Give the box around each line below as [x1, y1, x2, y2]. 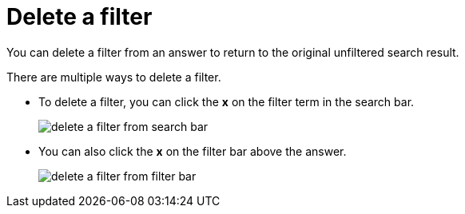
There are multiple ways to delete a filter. [6, 69, 221, 84]
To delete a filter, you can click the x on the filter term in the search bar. [38, 94, 415, 109]
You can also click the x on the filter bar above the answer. [38, 144, 347, 158]
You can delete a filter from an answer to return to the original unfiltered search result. [6, 45, 459, 59]
